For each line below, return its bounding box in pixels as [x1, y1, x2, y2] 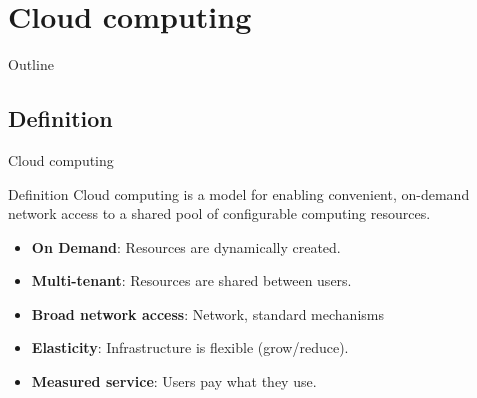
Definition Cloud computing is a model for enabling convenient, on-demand [8, 183, 470, 204]
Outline [8, 54, 54, 75]
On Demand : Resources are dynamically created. [31, 236, 341, 257]
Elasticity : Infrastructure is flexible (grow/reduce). [31, 337, 349, 358]
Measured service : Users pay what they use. [31, 371, 317, 392]
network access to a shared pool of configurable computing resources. [8, 203, 431, 224]
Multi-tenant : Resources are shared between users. [31, 270, 352, 291]
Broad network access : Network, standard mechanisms [31, 303, 384, 324]
